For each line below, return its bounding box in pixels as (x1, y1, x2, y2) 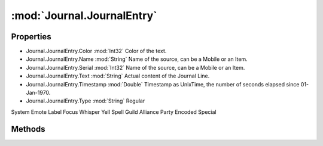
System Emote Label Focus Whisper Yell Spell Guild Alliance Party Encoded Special (11, 108, 217, 116)
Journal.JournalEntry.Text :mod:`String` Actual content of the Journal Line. (26, 72, 210, 80)
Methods (11, 124, 45, 134)
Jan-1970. (26, 89, 51, 97)
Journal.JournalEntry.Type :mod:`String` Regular (26, 97, 145, 104)
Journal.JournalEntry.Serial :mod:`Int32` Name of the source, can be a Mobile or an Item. (26, 64, 245, 71)
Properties (11, 32, 51, 42)
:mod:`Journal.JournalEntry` (11, 9, 157, 22)
